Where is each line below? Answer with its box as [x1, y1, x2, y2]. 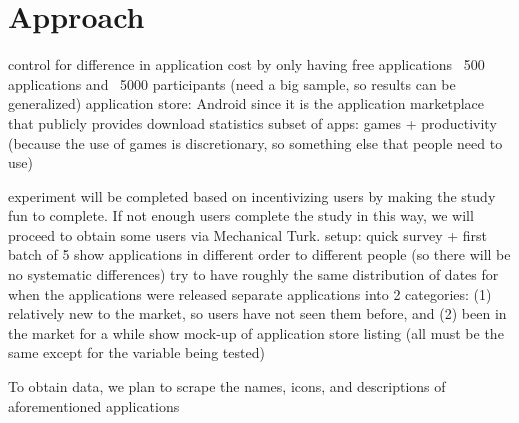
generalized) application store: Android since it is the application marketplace [8, 93, 485, 114]
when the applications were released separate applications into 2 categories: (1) [8, 283, 492, 304]
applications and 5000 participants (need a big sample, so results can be [8, 73, 456, 94]
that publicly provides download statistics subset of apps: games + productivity [8, 112, 497, 133]
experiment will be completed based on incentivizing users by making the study [8, 185, 496, 206]
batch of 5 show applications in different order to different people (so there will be [8, 244, 511, 265]
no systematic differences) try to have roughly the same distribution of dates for [8, 264, 499, 285]
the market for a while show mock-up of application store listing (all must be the [8, 322, 504, 343]
